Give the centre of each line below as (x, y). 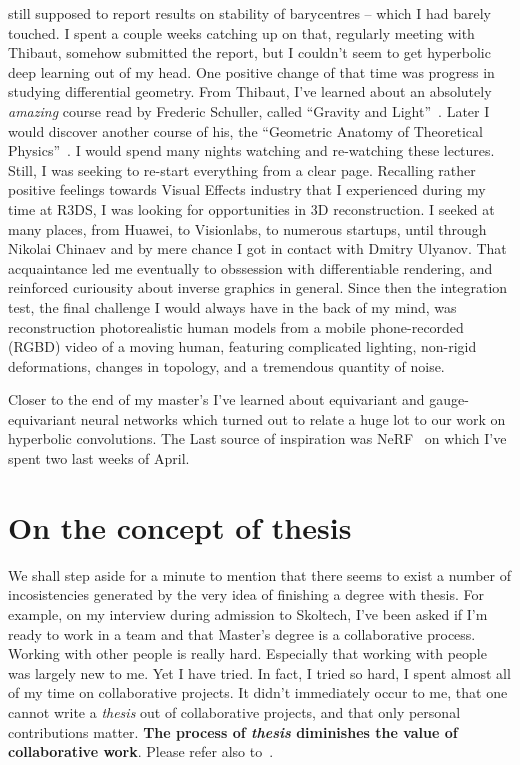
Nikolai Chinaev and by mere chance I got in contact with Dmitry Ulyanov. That (257, 248)
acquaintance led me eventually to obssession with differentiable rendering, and (250, 267)
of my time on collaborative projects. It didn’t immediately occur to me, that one (258, 692)
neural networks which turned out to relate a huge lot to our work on (293, 418)
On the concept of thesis (180, 526)
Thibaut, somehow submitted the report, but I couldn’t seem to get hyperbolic (249, 52)
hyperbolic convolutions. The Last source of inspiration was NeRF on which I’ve (257, 438)
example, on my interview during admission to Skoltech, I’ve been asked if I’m (248, 613)
